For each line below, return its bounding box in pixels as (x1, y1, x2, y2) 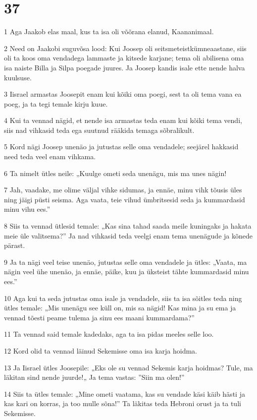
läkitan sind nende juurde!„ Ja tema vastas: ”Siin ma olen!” (4, 372, 185, 382)
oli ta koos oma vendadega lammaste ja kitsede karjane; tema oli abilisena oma (4, 53, 244, 63)
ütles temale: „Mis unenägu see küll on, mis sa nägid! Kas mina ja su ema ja (4, 302, 236, 313)
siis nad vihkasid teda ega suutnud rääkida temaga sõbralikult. (4, 124, 195, 135)
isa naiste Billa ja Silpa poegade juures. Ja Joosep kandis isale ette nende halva (4, 62, 245, 72)
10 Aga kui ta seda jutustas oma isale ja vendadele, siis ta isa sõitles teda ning (4, 293, 242, 303)
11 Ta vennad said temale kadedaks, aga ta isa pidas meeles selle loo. (4, 329, 214, 339)
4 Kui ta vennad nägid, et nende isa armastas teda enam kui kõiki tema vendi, (4, 115, 242, 125)
